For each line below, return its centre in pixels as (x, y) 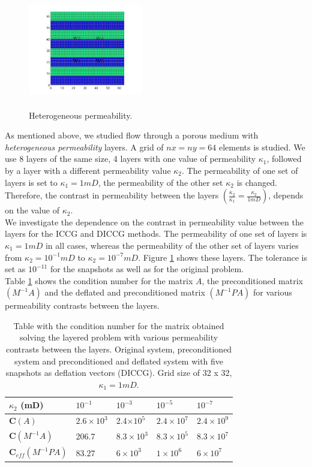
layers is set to (31, 182)
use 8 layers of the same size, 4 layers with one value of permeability (130, 159)
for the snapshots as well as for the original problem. (147, 269)
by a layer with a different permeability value (88, 170)
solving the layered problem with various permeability (119, 337)
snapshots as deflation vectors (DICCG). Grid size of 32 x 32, (119, 373)
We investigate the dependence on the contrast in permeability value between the (154, 222)
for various (273, 292)
